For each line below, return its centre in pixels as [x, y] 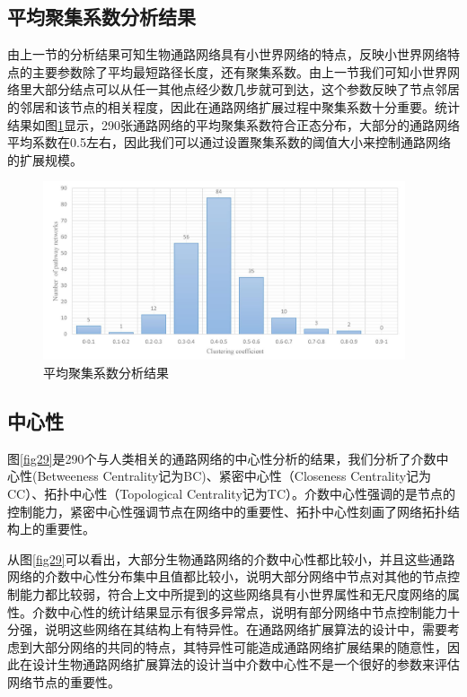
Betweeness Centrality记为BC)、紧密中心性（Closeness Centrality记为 [234, 476]
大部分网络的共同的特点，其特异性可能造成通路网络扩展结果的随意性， [239, 646]
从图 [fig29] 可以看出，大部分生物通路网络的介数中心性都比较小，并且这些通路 [231, 558]
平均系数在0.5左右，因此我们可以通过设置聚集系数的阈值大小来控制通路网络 [229, 142]
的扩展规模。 [45, 159]
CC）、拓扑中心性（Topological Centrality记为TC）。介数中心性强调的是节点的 [231, 493]
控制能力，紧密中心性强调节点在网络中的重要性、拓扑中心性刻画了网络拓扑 [227, 511]
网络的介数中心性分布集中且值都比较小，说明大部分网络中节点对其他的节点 [227, 576]
